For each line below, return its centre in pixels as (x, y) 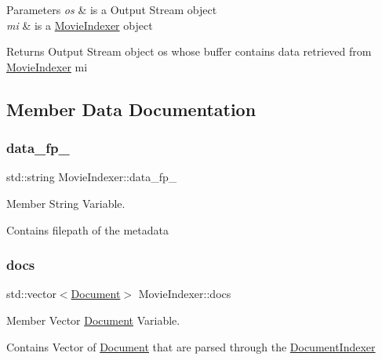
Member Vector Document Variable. (93, 320)
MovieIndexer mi (47, 66)
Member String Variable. (66, 203)
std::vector (31, 294)
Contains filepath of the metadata (87, 229)
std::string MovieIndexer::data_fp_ (92, 177)
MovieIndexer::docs (185, 294)
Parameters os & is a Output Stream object (112, 9)
